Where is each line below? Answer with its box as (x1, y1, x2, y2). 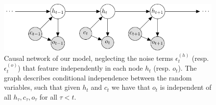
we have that (111, 82, 150, 92)
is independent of (160, 82, 212, 92)
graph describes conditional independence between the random (4, 72, 192, 82)
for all (39, 92, 57, 102)
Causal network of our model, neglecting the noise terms (4, 52, 173, 63)
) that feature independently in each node (18, 63, 143, 73)
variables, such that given (4, 82, 80, 92)
